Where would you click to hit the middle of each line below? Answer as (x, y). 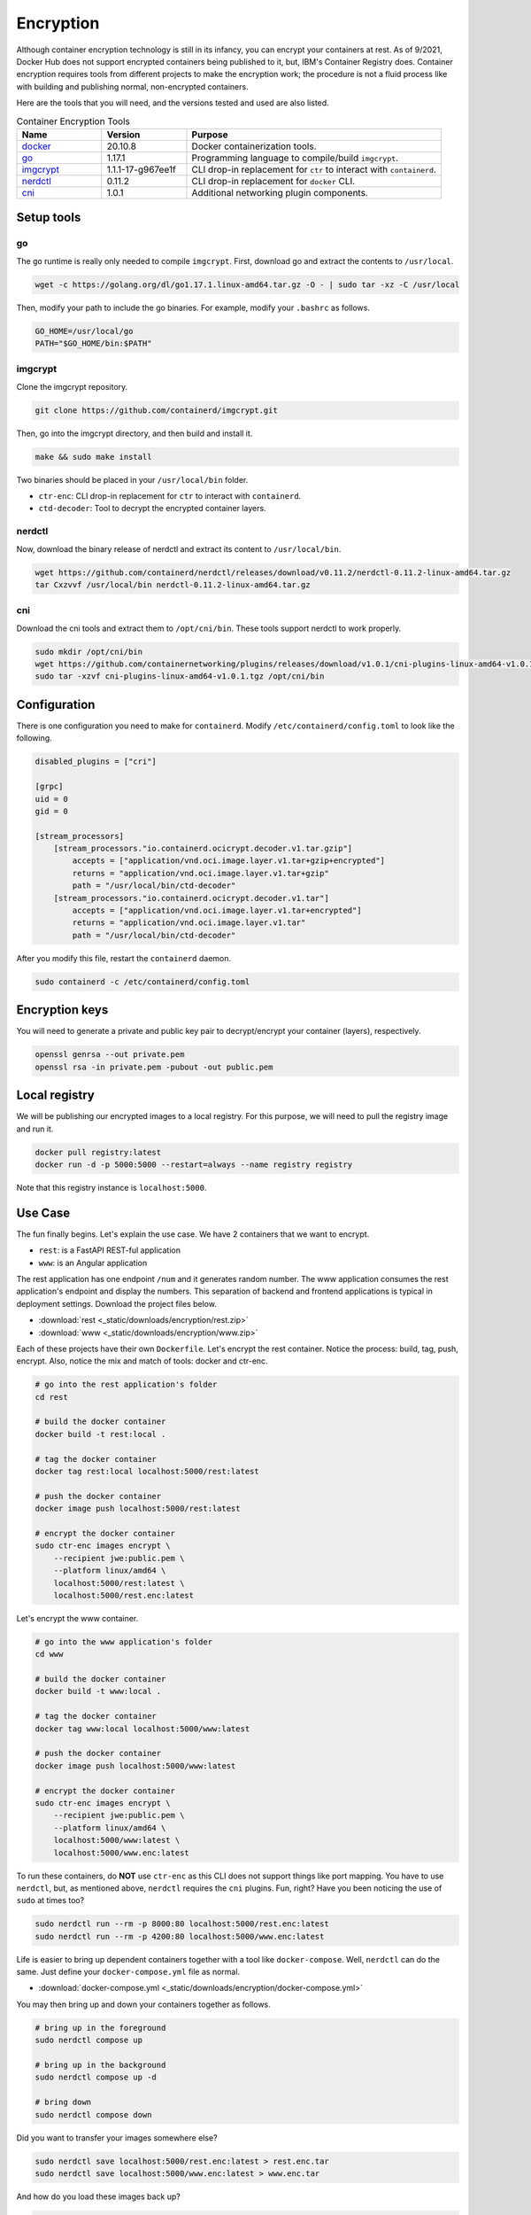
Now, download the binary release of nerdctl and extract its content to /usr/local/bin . (179, 548)
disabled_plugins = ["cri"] (96, 762)
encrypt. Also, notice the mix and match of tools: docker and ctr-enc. (142, 1361)
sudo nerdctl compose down (93, 2114)
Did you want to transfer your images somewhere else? (117, 2137)
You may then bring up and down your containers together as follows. (144, 2004)
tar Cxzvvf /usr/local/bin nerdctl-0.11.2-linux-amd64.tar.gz (173, 584)
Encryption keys (62, 1010)
